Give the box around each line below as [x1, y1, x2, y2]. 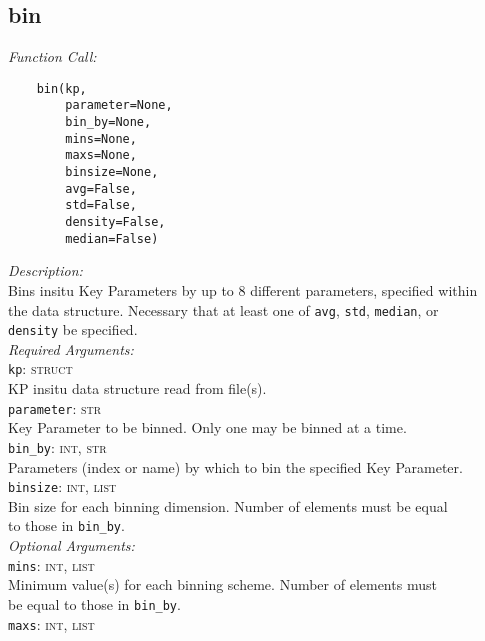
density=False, [65, 215, 166, 230]
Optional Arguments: [8, 535, 135, 556]
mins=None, [65, 131, 137, 146]
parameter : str [8, 397, 102, 418]
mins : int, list [8, 554, 95, 575]
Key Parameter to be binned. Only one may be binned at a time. [8, 417, 407, 438]
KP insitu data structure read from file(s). [8, 378, 267, 399]
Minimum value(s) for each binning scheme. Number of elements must [8, 574, 437, 595]
